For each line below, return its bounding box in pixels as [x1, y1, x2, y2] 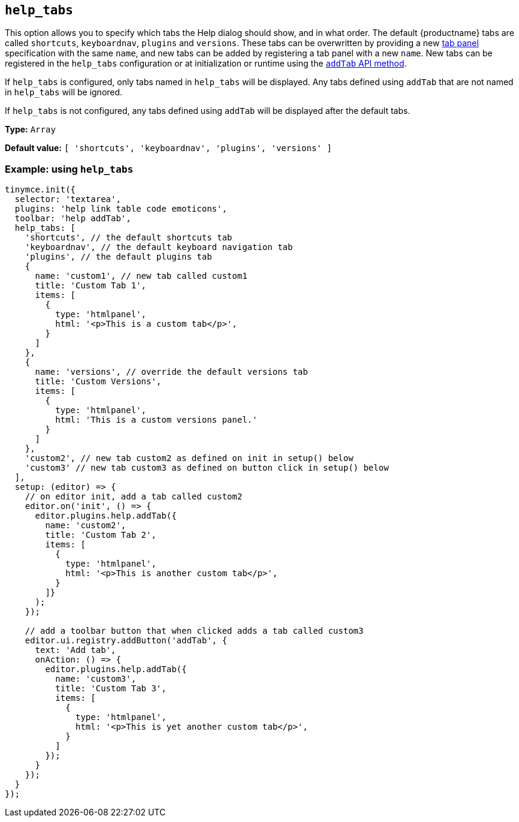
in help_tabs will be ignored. [5, 87, 123, 98]
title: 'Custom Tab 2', [45, 530, 156, 540]
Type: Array [5, 124, 56, 135]
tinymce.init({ [5, 185, 76, 195]
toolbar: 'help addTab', [14, 213, 131, 224]
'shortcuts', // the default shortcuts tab [25, 233, 233, 243]
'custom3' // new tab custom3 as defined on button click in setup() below [25, 463, 389, 473]
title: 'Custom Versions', [35, 377, 162, 387]
